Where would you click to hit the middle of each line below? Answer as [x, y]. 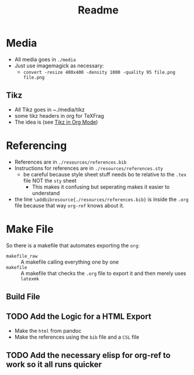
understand [46, 193]
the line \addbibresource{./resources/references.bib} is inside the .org [101, 199]
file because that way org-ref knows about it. [69, 205]
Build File [23, 297]
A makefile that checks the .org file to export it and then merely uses [103, 273]
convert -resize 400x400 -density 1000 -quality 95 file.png [99, 72]
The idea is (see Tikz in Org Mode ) [56, 122]
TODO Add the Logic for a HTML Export [79, 317]
